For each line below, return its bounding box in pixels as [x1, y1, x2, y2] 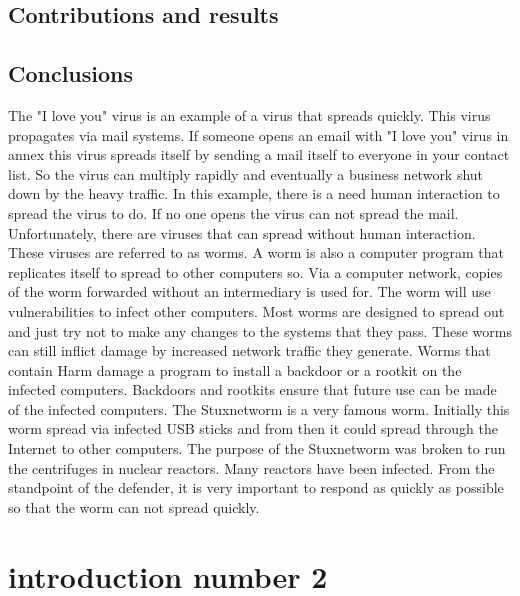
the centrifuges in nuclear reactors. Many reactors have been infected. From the [8, 457, 495, 478]
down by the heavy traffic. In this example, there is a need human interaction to [8, 183, 500, 204]
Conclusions [8, 58, 134, 89]
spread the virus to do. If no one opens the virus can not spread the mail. [8, 202, 459, 223]
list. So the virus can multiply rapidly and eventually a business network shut [8, 163, 484, 184]
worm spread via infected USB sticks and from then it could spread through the [8, 418, 498, 439]
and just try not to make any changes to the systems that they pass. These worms [8, 320, 512, 341]
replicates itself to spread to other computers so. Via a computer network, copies [8, 261, 503, 282]
